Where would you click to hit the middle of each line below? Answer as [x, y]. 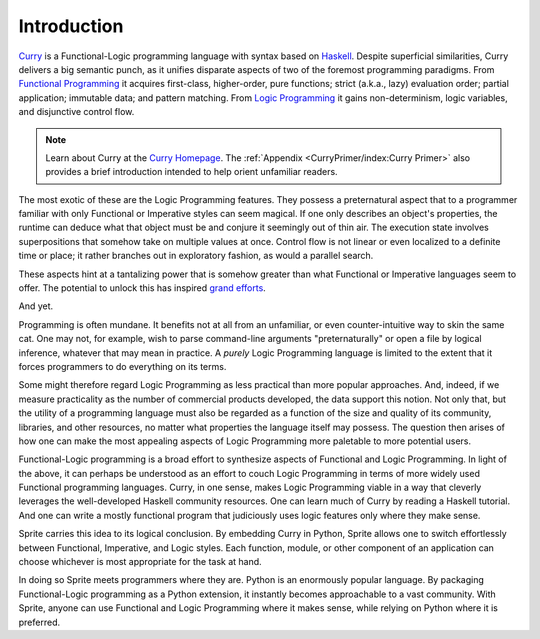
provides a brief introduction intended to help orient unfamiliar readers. [192, 172]
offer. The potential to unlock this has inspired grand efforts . [142, 288]
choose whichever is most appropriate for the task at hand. [140, 562]
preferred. [39, 622]
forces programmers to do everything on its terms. [122, 366]
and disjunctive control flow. [76, 112]
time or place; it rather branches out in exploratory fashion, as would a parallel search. [196, 256]
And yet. [36, 306]
